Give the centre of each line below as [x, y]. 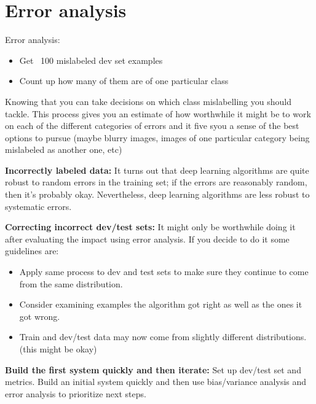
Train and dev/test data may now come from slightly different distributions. [163, 337]
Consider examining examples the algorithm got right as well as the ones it [161, 304]
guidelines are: [32, 251]
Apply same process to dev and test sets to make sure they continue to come [164, 272]
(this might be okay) [58, 349]
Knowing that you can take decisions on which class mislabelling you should [148, 101]
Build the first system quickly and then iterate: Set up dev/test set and [153, 369]
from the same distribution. [71, 283]
